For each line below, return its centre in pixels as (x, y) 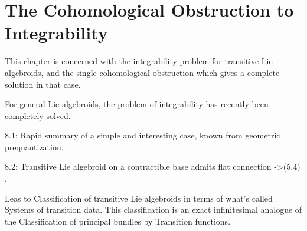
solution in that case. (43, 84)
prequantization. (34, 146)
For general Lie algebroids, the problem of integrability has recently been (137, 104)
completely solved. (38, 115)
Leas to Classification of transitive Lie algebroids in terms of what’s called (139, 198)
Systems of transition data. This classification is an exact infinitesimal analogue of (153, 209)
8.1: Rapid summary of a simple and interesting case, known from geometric (143, 135)
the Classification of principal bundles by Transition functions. (118, 221)
